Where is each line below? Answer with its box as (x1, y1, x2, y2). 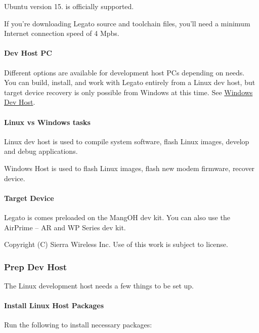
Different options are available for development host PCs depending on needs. (4, 67, 245, 77)
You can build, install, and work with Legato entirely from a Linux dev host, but (4, 77, 255, 88)
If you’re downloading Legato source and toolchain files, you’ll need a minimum (4, 18, 250, 28)
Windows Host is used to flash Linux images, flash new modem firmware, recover (4, 162, 255, 173)
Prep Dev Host (4, 260, 67, 273)
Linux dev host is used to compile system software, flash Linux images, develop (4, 136, 249, 146)
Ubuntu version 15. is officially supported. (4, 1, 134, 11)
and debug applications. (4, 146, 78, 156)
